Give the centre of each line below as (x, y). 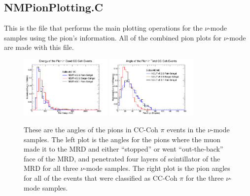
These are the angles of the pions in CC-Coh (91, 130)
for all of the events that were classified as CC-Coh (101, 177)
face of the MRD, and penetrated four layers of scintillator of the (122, 158)
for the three (205, 177)
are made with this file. (39, 47)
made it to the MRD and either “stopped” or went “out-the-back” (124, 149)
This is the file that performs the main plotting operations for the (103, 28)
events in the (186, 130)
